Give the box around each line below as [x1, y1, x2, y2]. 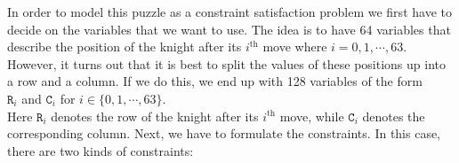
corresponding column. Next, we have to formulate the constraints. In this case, [7, 124, 441, 143]
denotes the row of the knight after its [51, 106, 259, 125]
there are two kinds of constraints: [7, 141, 194, 159]
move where [262, 37, 327, 56]
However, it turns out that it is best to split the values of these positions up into [7, 54, 447, 73]
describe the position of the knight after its [7, 37, 242, 56]
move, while [279, 106, 344, 125]
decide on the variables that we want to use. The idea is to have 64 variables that [7, 19, 451, 38]
